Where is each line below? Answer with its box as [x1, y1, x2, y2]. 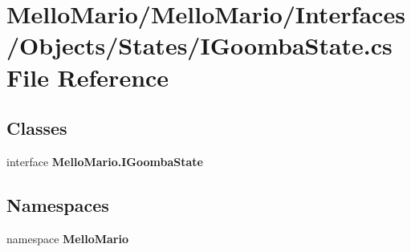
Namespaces [6, 192, 109, 217]
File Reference [6, 60, 169, 93]
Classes [6, 116, 67, 140]
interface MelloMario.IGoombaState [6, 152, 203, 169]
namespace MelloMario [6, 230, 128, 246]
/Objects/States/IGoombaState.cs [6, 29, 393, 62]
